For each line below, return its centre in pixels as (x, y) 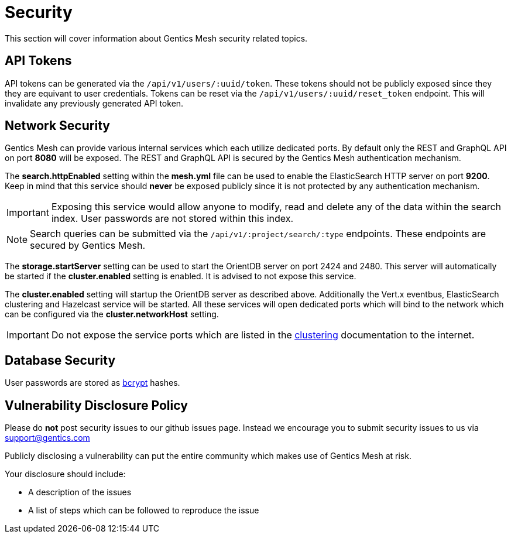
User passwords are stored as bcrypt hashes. (92, 383)
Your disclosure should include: (65, 474)
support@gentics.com (47, 438)
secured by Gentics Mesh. (88, 246)
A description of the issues (80, 492)
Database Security (60, 360)
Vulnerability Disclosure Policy (96, 405)
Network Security (57, 126)
